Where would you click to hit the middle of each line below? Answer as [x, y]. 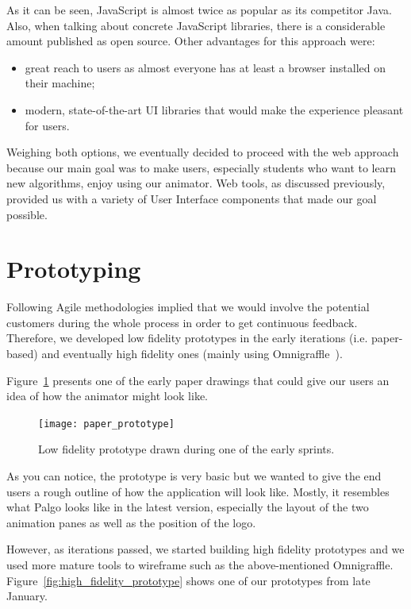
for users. [47, 125]
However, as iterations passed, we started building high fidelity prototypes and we [205, 549]
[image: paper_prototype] [106, 424]
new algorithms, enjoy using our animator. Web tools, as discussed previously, [196, 183]
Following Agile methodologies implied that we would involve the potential [188, 307]
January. [27, 596]
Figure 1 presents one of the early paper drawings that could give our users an [198, 380]
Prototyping [74, 269]
